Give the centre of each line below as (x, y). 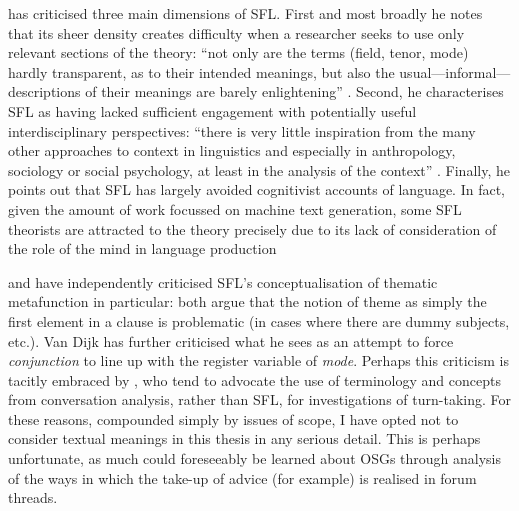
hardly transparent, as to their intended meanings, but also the (201, 71)
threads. (33, 497)
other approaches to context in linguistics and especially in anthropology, (232, 150)
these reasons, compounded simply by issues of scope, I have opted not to (233, 418)
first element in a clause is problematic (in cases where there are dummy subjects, (259, 320)
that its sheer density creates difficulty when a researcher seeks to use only (236, 32)
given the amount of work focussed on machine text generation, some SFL (235, 208)
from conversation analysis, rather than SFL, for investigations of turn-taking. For (259, 399)
